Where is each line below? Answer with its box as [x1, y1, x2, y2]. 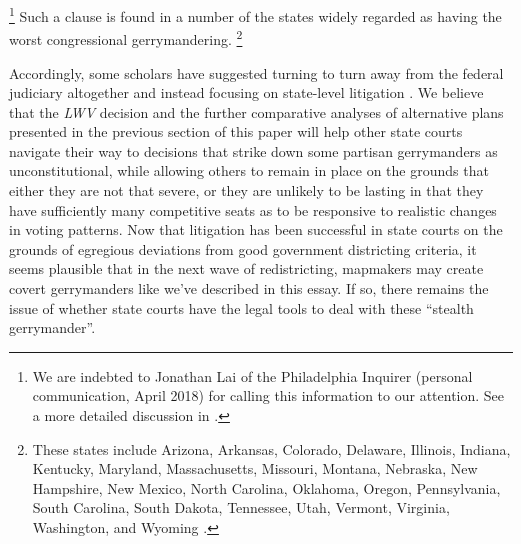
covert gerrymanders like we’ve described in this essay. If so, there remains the [9, 278, 489, 299]
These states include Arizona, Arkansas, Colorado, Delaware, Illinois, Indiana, [32, 438, 511, 459]
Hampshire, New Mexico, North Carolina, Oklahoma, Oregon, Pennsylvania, [32, 477, 501, 498]
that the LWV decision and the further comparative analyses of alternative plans [9, 101, 504, 122]
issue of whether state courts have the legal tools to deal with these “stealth [9, 297, 474, 318]
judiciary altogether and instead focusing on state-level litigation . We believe [9, 82, 484, 103]
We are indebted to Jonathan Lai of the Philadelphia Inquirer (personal [32, 365, 473, 386]
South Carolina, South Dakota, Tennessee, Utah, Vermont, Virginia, [32, 497, 450, 518]
